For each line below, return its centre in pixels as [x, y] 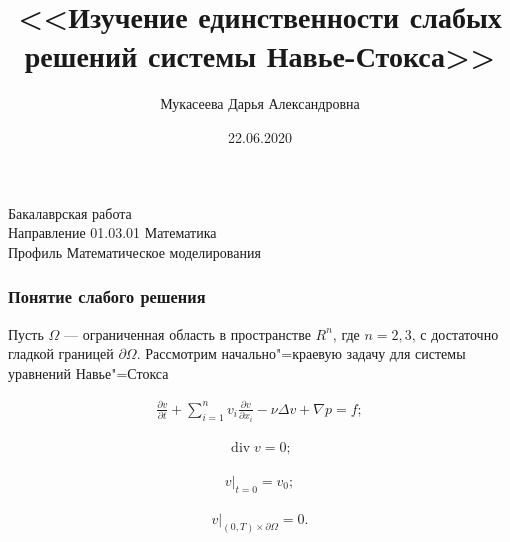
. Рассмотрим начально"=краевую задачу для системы [301, 353]
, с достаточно [455, 333]
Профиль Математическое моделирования [134, 251]
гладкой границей [61, 353]
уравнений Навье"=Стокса [88, 372]
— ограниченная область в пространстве [187, 333]
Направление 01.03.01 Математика [112, 232]
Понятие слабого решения [107, 296]
